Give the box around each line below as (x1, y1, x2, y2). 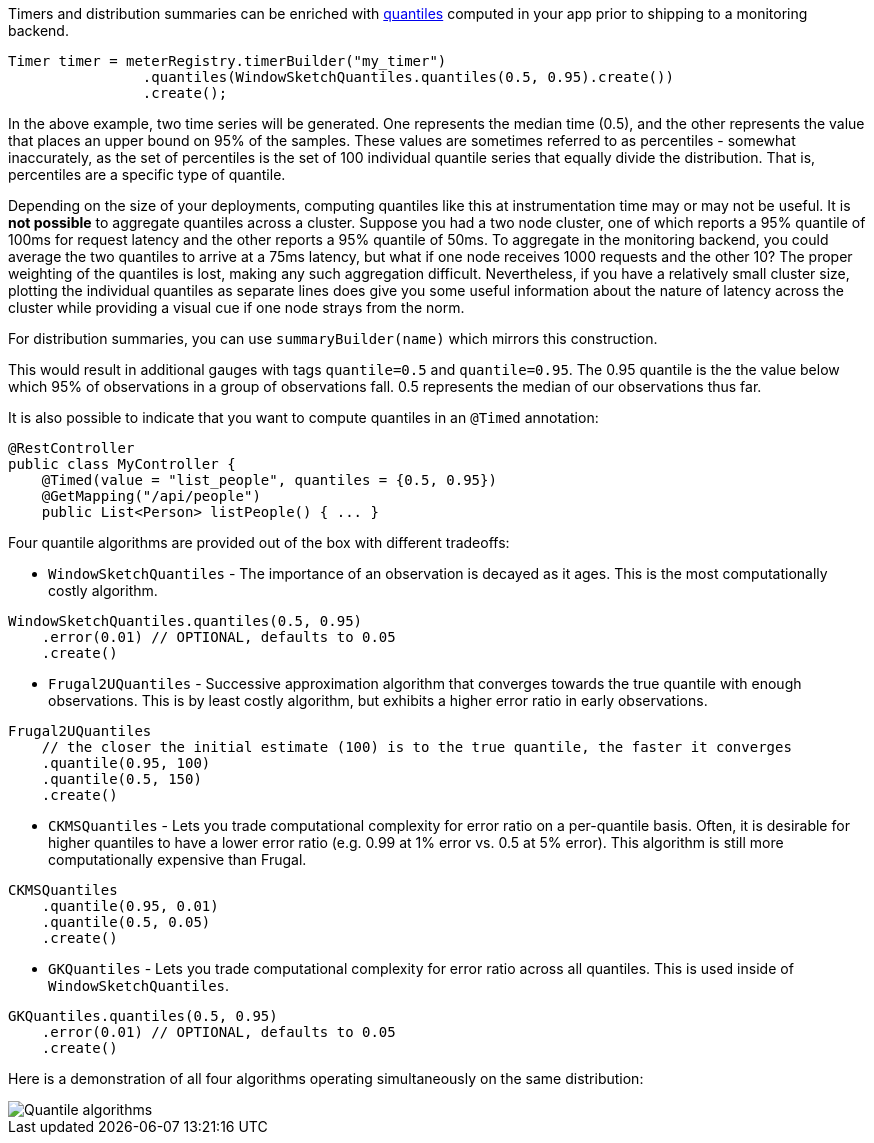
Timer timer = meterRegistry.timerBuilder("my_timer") (8, 53, 447, 69)
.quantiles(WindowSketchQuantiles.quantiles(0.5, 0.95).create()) (142, 69, 674, 85)
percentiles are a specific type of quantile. (8, 166, 286, 183)
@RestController (8, 440, 135, 456)
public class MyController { (8, 456, 236, 472)
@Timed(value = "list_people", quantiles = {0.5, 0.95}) (41, 472, 497, 488)
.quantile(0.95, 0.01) (41, 898, 219, 914)
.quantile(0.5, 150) (41, 771, 202, 787)
